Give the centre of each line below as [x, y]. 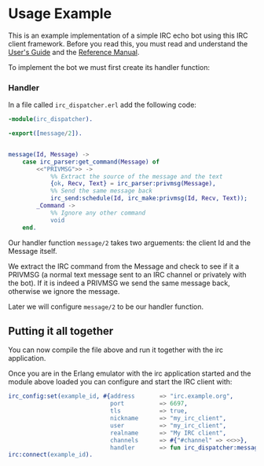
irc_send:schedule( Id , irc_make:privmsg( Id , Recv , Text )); [148, 198]
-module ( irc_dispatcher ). [50, 119]
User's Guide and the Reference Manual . [74, 52]
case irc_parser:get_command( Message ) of [91, 162]
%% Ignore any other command [98, 213]
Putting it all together [61, 331]
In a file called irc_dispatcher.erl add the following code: [102, 105]
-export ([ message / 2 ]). [45, 134]
